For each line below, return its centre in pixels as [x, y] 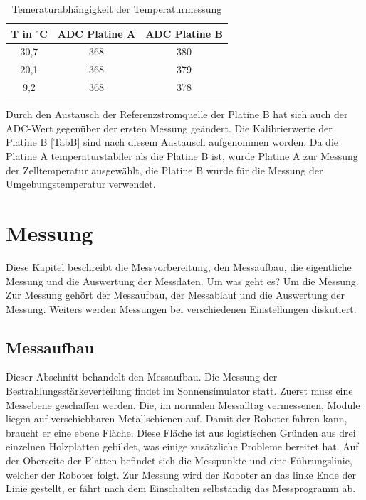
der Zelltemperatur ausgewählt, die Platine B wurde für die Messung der [164, 170]
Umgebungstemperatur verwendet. [81, 184]
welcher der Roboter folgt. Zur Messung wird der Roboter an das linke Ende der [181, 474]
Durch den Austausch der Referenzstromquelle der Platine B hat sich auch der [177, 114]
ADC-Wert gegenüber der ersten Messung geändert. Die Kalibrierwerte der [169, 128]
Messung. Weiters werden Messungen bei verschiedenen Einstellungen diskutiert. [181, 308]
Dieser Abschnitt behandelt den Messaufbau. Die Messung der [142, 377]
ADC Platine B [184, 33]
